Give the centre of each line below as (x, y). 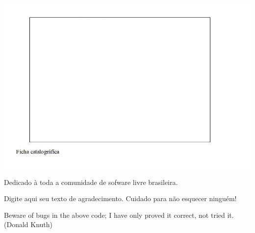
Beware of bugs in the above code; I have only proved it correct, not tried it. (119, 215)
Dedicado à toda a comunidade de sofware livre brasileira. (91, 182)
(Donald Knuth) (28, 224)
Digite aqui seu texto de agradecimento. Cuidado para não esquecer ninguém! (120, 198)
